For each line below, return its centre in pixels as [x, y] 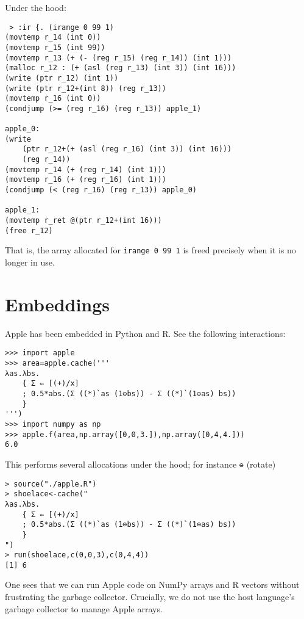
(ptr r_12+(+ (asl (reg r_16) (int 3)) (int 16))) [127, 149]
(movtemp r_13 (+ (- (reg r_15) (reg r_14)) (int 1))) [118, 58]
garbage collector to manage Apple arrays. [84, 608]
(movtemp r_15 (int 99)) [55, 47]
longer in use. [30, 262]
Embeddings [58, 304]
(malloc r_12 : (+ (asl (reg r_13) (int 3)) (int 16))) [121, 68]
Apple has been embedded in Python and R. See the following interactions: [145, 333]
